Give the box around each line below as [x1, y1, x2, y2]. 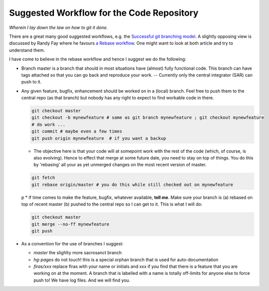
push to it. [21, 79, 42, 85]
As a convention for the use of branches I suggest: [21, 240, 123, 246]
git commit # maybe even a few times [31, 129, 122, 134]
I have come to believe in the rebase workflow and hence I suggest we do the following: [9, 56, 186, 62]
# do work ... [31, 122, 66, 127]
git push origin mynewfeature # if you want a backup [31, 135, 166, 141]
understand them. [9, 47, 45, 53]
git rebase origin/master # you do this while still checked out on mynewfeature [31, 182, 234, 187]
